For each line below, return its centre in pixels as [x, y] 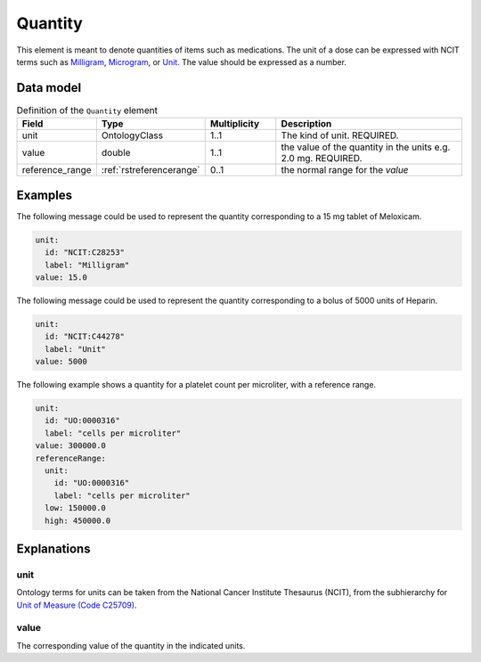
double [116, 153]
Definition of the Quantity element [87, 110]
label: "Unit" [76, 349]
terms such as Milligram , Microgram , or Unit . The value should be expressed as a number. [182, 61]
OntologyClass [132, 135]
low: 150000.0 [76, 508]
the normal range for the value [345, 170]
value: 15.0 [61, 277]
